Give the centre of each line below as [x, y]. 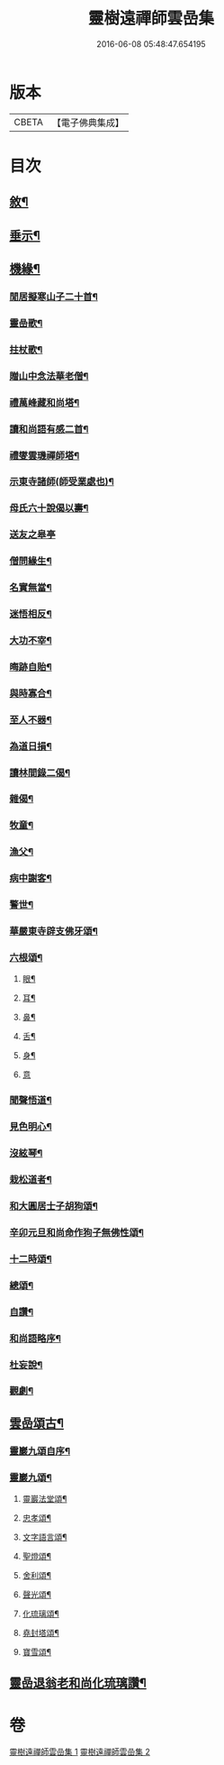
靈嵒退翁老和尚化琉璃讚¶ [78, 1683]
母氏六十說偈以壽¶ [49, 508]
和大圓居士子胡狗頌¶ [54, 1206]
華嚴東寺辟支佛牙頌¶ [54, 931]
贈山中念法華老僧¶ [49, 376]
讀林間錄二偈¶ [40, 773]
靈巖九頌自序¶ [40, 1450]
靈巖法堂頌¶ [45, 1499]
